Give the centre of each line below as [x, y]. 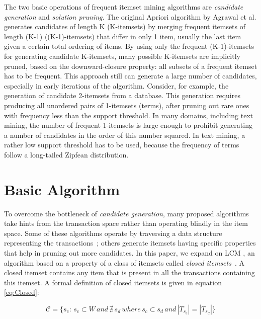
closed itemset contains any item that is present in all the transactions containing [129, 272]
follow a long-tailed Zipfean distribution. [66, 154]
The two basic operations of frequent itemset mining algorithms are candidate [124, 7]
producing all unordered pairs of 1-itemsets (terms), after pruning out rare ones [127, 105]
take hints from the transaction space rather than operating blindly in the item [126, 223]
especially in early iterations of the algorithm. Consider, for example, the [116, 85]
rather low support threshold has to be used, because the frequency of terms [122, 145]
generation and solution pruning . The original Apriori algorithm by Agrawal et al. [130, 16]
